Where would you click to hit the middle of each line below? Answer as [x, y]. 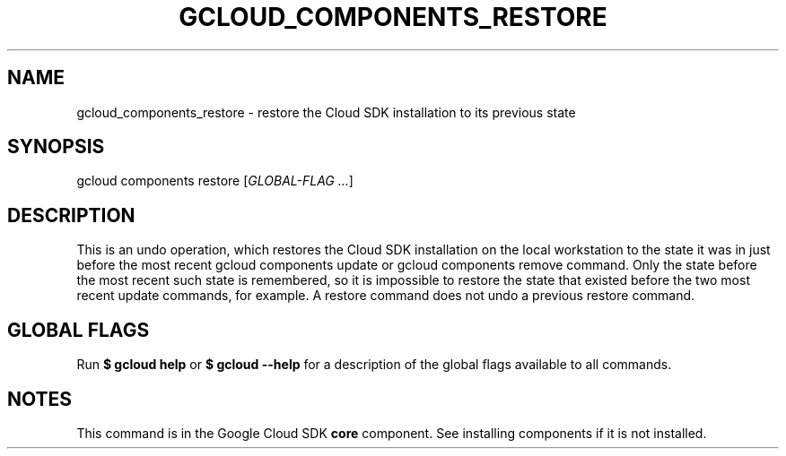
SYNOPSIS [56, 147]
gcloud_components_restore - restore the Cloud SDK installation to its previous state [326, 112]
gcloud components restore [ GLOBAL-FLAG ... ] [215, 181]
